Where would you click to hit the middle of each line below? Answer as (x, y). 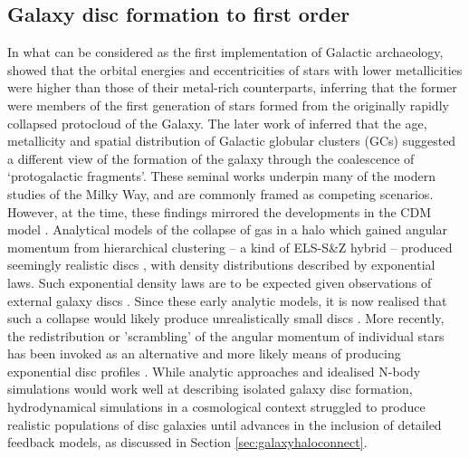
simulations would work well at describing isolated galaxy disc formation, (210, 389)
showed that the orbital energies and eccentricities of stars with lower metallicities (235, 69)
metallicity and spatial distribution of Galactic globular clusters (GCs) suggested (232, 141)
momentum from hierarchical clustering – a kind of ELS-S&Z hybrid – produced (230, 247)
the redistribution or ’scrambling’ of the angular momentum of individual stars (226, 335)
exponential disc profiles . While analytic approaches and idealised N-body (214, 371)
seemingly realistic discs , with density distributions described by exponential (221, 265)
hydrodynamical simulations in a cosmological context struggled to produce (216, 407)
